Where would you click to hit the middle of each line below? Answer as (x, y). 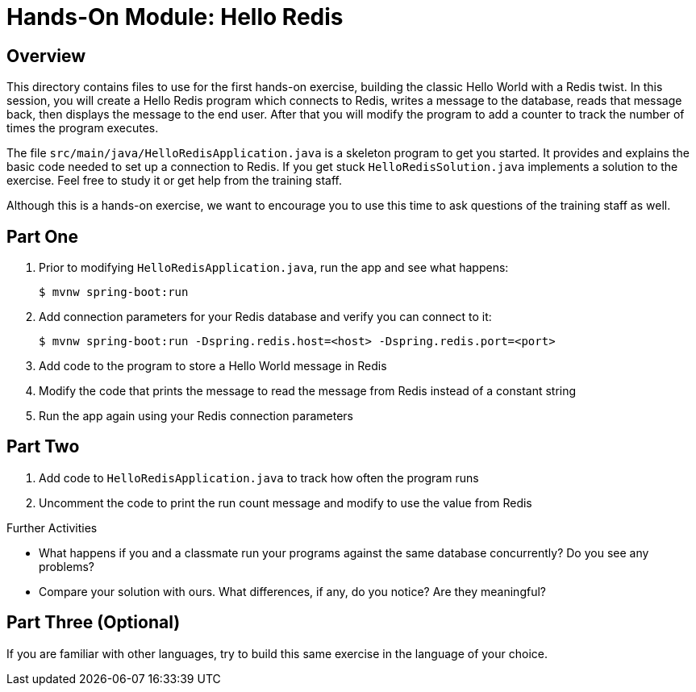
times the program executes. (83, 128)
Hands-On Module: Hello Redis (175, 17)
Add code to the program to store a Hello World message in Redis (213, 366)
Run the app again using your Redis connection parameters (196, 416)
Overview (46, 56)
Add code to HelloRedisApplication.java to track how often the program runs (259, 477)
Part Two (43, 447)
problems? (67, 566)
